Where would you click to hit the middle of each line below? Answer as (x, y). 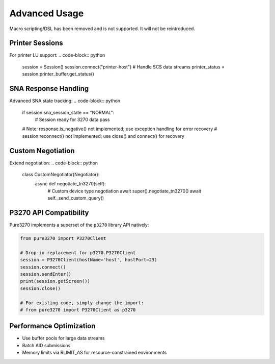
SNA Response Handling (49, 89)
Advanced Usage (47, 13)
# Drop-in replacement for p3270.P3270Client (78, 252)
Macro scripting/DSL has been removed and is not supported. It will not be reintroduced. (102, 29)
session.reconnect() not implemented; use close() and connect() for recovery (103, 136)
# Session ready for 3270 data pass (72, 119)
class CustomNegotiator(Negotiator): (61, 174)
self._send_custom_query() (76, 198)
